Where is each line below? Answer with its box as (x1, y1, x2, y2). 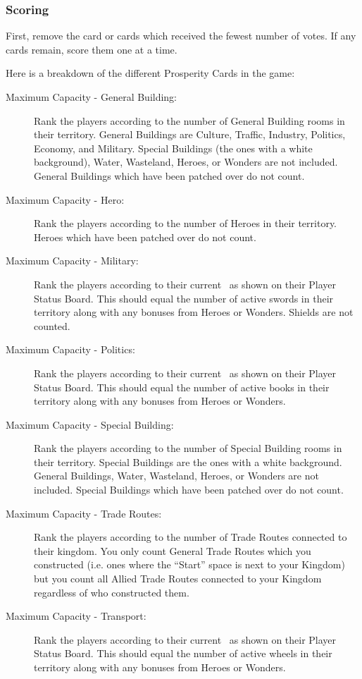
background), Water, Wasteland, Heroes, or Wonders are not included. (34, 154, 338, 169)
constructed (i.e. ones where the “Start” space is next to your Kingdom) (34, 557, 345, 572)
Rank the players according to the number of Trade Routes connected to (34, 530, 347, 544)
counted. (34, 318, 70, 333)
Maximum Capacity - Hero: (6, 192, 125, 207)
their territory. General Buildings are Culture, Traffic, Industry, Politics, (34, 127, 346, 142)
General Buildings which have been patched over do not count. (34, 168, 305, 183)
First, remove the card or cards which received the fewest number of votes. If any (6, 28, 356, 43)
